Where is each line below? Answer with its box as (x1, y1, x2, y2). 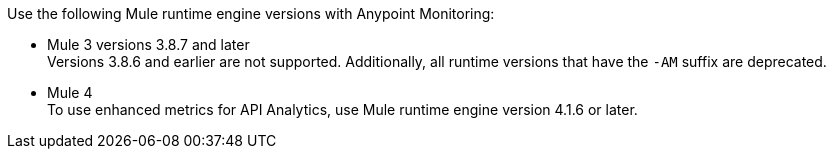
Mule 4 (47, 84, 93, 101)
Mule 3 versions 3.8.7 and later (47, 36, 250, 53)
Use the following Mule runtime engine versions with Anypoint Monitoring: (7, 5, 495, 22)
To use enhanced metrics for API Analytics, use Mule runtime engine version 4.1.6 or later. (47, 101, 638, 118)
